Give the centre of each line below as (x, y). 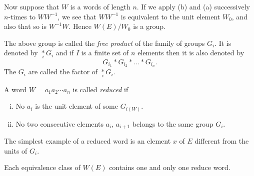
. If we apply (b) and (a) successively (193, 6)
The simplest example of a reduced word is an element (87, 141)
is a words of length (100, 6)
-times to (22, 16)
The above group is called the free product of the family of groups (104, 43)
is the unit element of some (76, 106)
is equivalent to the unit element (170, 16)
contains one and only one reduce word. (170, 167)
